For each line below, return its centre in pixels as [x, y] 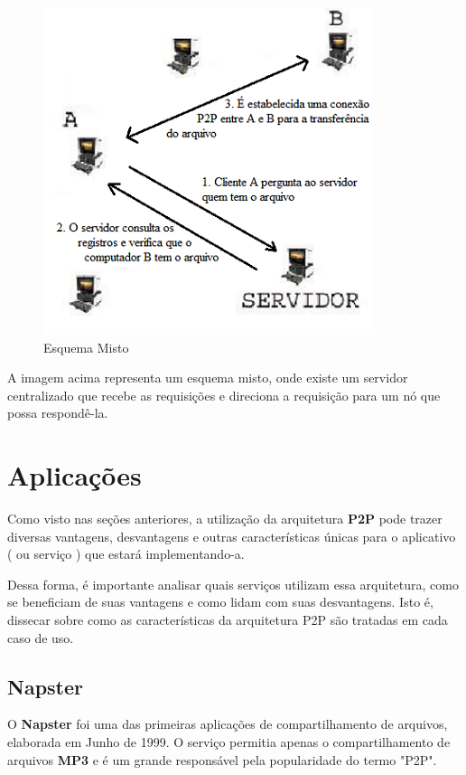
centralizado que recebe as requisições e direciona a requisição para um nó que [224, 395]
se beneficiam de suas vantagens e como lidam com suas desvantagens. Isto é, [220, 602]
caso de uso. [41, 637]
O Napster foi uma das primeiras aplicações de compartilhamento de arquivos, [228, 724]
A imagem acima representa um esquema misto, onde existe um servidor [208, 378]
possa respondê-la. [58, 413]
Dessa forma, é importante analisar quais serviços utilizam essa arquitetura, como [233, 584]
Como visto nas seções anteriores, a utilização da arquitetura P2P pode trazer [225, 519]
